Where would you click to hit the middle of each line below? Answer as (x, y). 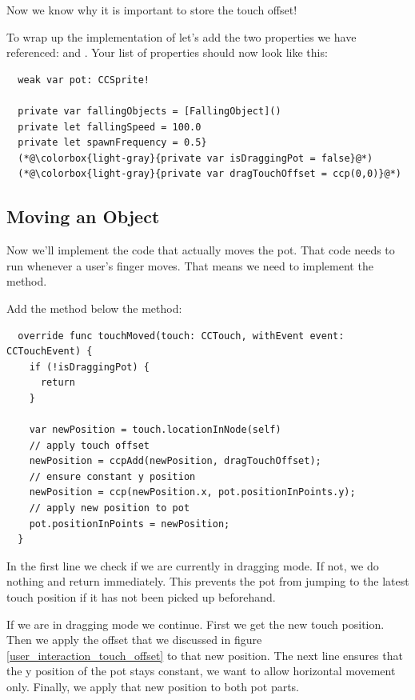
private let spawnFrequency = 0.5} (112, 143)
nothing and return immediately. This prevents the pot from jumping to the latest (208, 581)
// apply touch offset (89, 445)
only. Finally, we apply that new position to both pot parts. (153, 686)
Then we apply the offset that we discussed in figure (134, 640)
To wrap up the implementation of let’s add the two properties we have (182, 36)
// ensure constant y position (112, 476)
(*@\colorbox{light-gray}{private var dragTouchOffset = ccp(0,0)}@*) (209, 174)
